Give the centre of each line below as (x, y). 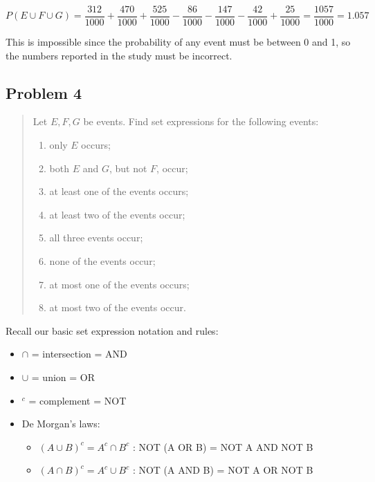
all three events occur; (96, 238)
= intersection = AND (79, 354)
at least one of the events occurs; (119, 191)
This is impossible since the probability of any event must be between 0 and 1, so (178, 42)
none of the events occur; (102, 261)
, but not (128, 168)
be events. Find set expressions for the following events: (201, 121)
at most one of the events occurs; (119, 284)
